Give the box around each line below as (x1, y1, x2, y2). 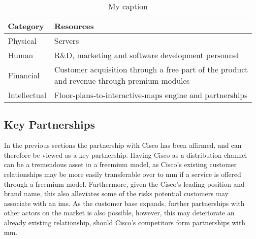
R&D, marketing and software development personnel (54, 49, 239, 61)
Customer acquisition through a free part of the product (54, 64, 248, 75)
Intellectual (8, 89, 47, 101)
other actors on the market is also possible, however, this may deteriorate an (4, 207, 235, 218)
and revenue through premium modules (54, 75, 190, 86)
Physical (8, 35, 37, 46)
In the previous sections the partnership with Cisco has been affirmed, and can (4, 140, 242, 150)
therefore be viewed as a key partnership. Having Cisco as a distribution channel (4, 149, 247, 160)
